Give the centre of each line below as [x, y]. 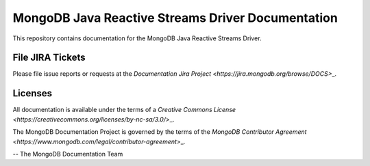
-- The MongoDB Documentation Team [68, 154]
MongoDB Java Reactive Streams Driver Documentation [175, 18]
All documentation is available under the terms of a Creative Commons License [124, 110]
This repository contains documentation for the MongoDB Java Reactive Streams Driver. [137, 38]
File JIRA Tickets [49, 58]
